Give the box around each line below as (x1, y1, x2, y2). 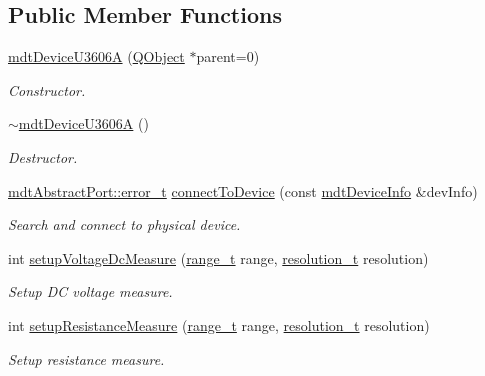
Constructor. (8, 79, 86, 100)
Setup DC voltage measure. (8, 281, 173, 302)
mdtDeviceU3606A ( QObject (8, 46, 185, 67)
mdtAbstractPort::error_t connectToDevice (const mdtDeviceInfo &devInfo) (8, 180, 478, 201)
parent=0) (196, 46, 260, 67)
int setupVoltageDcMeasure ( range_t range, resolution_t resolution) (8, 247, 429, 268)
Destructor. (8, 146, 78, 167)
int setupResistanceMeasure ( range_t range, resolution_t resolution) (8, 314, 430, 335)
